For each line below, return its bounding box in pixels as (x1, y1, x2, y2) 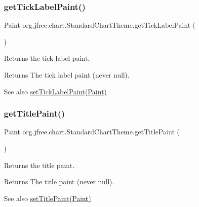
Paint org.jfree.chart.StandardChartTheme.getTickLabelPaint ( (4, 20, 196, 30)
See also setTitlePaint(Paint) (4, 193, 91, 203)
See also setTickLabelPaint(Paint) (4, 86, 107, 96)
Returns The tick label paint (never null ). (4, 70, 130, 80)
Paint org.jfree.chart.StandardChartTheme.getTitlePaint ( (4, 126, 180, 137)
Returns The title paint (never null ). (4, 176, 114, 187)
